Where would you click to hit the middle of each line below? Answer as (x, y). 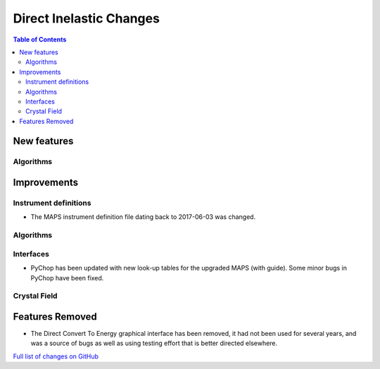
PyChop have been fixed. (67, 277)
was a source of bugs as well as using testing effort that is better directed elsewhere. (154, 343)
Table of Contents (40, 39)
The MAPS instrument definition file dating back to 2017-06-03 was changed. (143, 217)
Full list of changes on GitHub (56, 356)
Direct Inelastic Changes (86, 18)
